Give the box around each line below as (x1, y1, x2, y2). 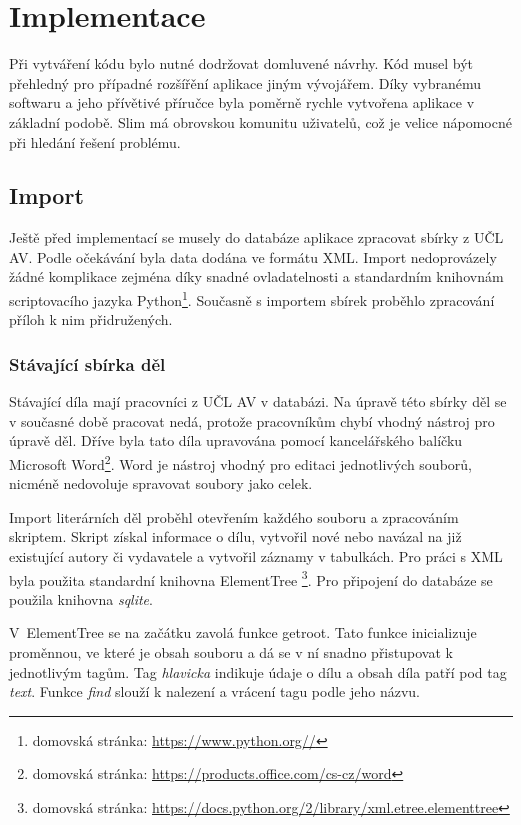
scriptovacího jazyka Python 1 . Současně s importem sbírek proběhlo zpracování (9, 287, 495, 310)
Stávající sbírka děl (9, 351, 166, 376)
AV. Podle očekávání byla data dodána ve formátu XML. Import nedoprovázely (9, 246, 497, 267)
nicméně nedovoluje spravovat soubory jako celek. (9, 473, 313, 494)
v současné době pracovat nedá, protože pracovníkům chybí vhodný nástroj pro (9, 410, 495, 431)
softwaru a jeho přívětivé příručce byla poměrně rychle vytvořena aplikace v (9, 92, 475, 113)
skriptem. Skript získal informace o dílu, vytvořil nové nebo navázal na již (9, 526, 462, 547)
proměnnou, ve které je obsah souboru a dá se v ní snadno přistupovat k (9, 641, 453, 662)
